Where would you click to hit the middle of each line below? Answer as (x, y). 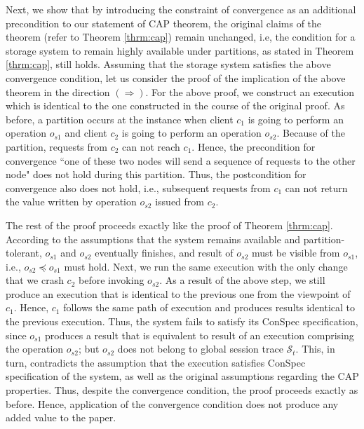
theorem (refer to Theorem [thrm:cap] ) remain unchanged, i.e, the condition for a (181, 37)
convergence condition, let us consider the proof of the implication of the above (176, 77)
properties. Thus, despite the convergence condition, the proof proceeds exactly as (182, 390)
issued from (180, 202)
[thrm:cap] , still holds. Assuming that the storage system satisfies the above (168, 64)
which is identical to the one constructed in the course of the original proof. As (175, 105)
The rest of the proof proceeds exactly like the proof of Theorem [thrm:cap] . (169, 225)
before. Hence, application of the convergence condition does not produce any (172, 403)
